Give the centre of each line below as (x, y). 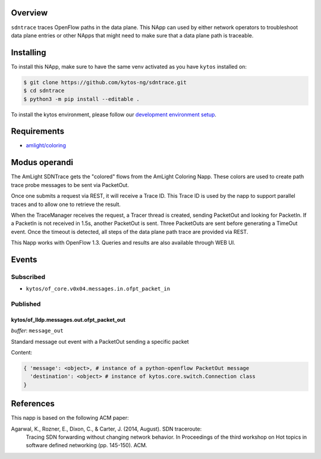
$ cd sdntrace (44, 91)
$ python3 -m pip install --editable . (81, 99)
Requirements (38, 132)
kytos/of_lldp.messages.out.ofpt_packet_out (68, 319)
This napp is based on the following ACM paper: (70, 418)
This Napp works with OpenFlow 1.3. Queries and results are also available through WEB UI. (123, 243)
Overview (29, 13)
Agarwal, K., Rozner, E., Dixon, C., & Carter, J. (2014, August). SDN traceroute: (106, 429)
